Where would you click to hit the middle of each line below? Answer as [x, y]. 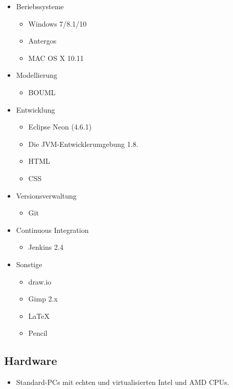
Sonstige [29, 264]
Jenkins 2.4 [46, 247]
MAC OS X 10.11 [56, 58]
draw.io [40, 281]
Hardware [31, 361]
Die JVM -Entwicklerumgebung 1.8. [83, 144]
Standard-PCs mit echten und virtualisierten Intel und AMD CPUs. [123, 382]
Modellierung [37, 75]
